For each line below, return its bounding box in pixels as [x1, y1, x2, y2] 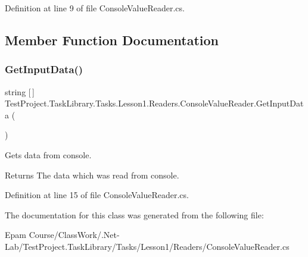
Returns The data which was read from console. [5, 168, 179, 181]
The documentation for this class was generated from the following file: [5, 208, 264, 221]
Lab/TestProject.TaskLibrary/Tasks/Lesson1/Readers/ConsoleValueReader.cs [5, 240, 290, 252]
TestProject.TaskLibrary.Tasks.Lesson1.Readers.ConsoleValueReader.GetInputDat [5, 97, 304, 109]
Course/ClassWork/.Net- [29, 228, 120, 241]
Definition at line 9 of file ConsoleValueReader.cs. [5, 2, 185, 14]
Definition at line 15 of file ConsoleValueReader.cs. [5, 189, 189, 201]
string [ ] [5, 85, 35, 98]
